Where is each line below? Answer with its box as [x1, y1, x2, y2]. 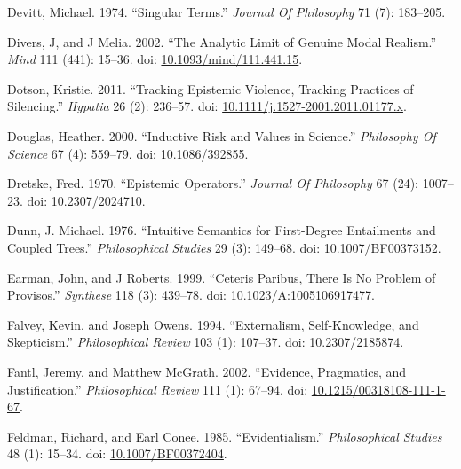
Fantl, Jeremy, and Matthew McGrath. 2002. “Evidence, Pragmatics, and [7, 362, 407, 380]
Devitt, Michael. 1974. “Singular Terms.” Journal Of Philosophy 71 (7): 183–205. [7, 3, 446, 20]
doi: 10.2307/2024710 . [27, 191, 146, 209]
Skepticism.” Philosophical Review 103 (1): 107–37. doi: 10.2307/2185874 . [7, 332, 404, 351]
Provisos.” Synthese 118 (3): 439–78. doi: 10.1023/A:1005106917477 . [7, 285, 375, 304]
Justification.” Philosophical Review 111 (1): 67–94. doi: [7, 379, 308, 398]
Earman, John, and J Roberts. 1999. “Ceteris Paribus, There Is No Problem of [7, 268, 436, 286]
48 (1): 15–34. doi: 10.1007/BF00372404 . [7, 444, 227, 463]
